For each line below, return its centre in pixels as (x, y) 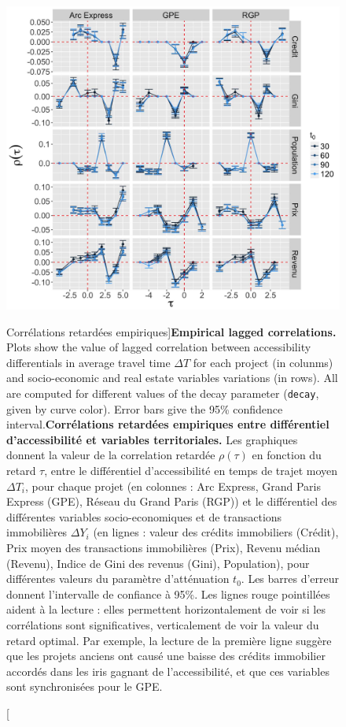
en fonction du (287, 455)
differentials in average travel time (88, 362)
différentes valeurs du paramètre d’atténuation (118, 579)
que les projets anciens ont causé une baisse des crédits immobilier (166, 656)
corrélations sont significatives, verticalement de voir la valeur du (163, 625)
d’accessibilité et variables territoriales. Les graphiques (152, 439)
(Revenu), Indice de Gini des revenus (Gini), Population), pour (158, 563)
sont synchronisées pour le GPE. (85, 686)
